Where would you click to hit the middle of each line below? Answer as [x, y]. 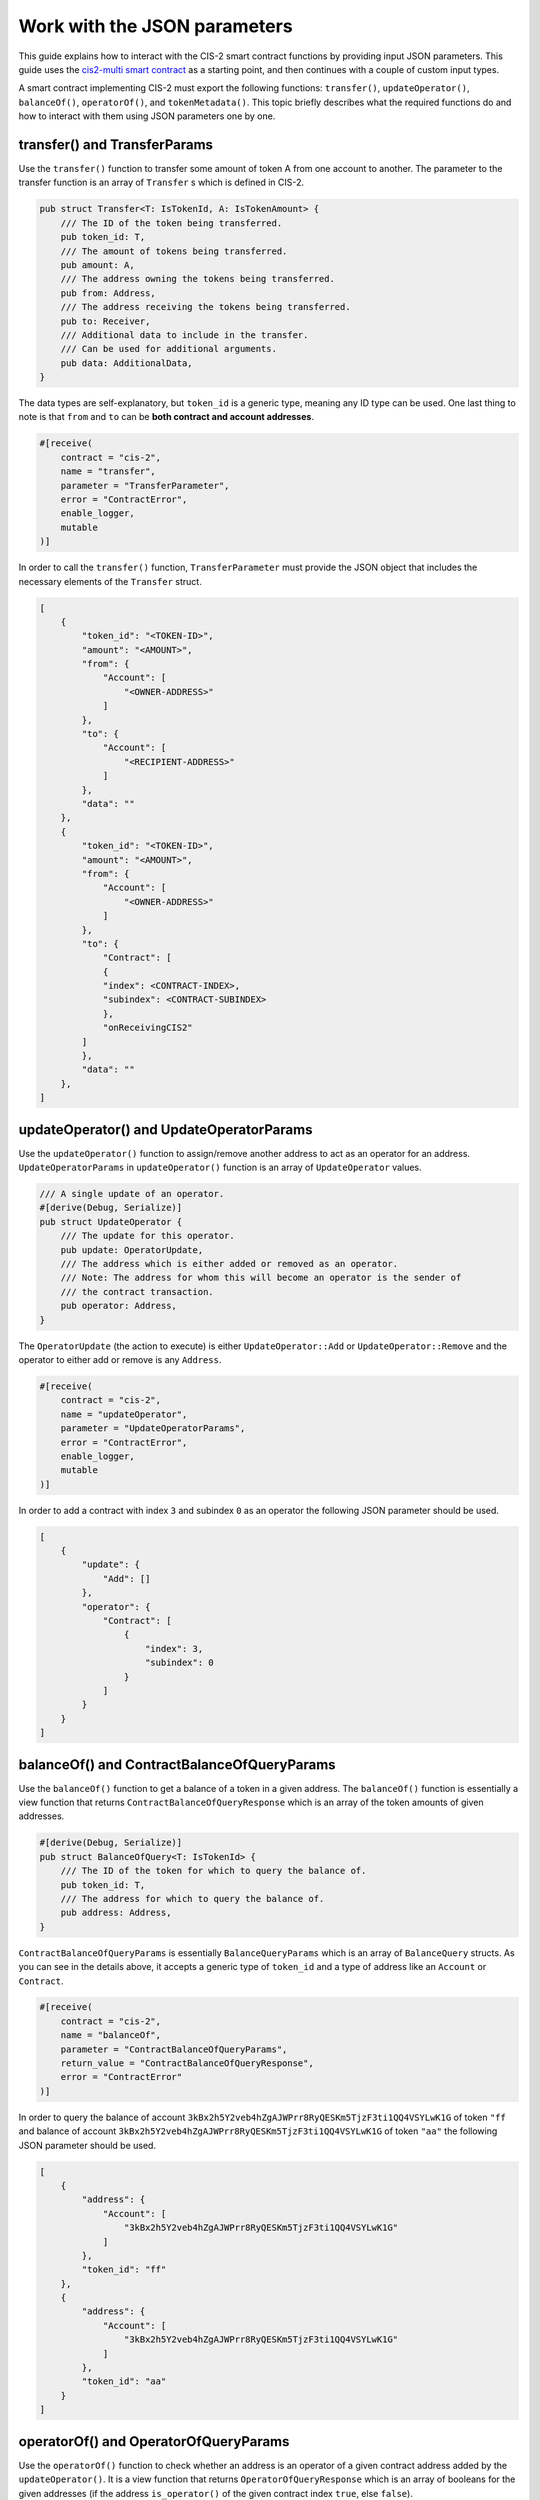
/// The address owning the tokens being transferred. [197, 279]
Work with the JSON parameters [156, 26]
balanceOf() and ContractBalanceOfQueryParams [177, 1764]
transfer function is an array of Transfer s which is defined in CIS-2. [161, 182]
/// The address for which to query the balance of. [192, 1898]
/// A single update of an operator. [132, 1194]
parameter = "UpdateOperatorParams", [153, 1428]
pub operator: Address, [118, 1306]
